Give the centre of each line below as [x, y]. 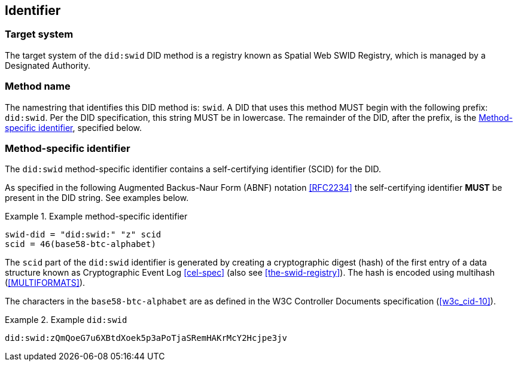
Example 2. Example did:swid [66, 320]
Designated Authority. [48, 65]
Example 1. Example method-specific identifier [96, 216]
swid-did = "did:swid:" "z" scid [83, 235]
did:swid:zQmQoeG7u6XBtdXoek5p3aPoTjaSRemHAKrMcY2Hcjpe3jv [146, 338]
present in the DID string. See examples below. [97, 198]
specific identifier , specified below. [73, 127]
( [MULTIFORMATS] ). [45, 283]
